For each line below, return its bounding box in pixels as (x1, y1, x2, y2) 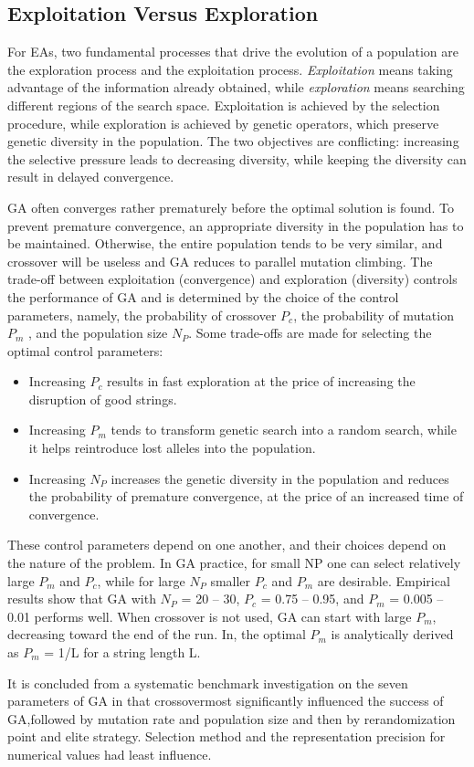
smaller (210, 571, 251, 590)
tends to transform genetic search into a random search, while (111, 420, 457, 439)
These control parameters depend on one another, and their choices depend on (7, 535, 447, 554)
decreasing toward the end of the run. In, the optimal (7, 625, 306, 644)
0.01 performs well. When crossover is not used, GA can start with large (7, 606, 412, 625)
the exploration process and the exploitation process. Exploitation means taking (7, 59, 453, 79)
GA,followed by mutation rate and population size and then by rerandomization (7, 709, 456, 728)
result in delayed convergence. (7, 167, 174, 186)
